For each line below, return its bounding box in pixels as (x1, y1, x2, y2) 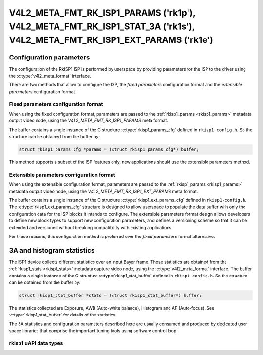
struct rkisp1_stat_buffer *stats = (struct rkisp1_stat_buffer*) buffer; (19, 293, 202, 298)
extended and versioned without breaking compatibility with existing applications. (9, 224, 173, 230)
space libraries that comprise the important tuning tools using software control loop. (9, 328, 178, 334)
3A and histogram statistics (9, 246, 95, 255)
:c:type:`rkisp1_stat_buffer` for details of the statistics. (9, 312, 117, 318)
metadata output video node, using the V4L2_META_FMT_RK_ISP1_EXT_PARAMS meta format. (9, 188, 198, 194)
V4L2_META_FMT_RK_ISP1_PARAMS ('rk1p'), (9, 7, 196, 18)
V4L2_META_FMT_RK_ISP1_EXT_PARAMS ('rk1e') (9, 35, 214, 46)
